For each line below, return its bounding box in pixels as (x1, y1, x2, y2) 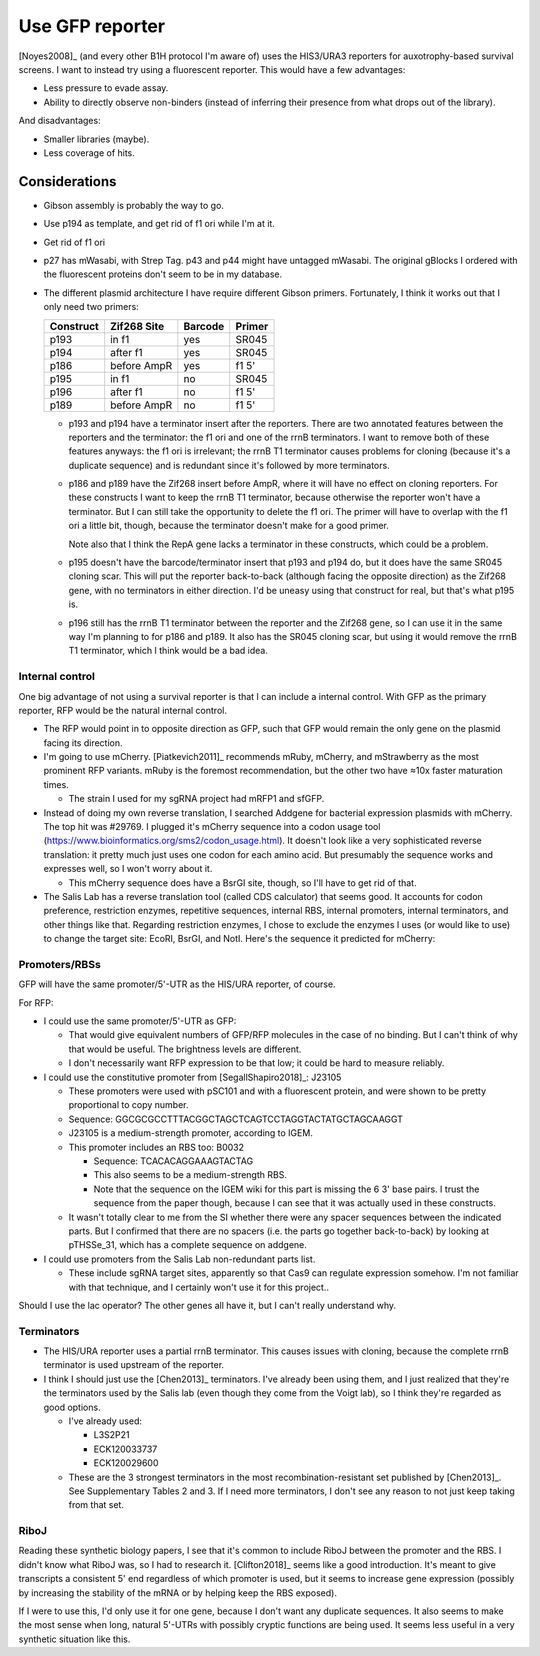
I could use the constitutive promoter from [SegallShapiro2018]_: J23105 (43, 1071, 342, 1083)
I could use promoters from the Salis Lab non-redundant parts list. (43, 1253, 316, 1265)
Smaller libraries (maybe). (43, 133, 150, 145)
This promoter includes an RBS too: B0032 (68, 1141, 245, 1153)
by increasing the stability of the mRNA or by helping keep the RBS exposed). (18, 1586, 337, 1599)
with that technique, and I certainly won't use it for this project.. (68, 1281, 330, 1293)
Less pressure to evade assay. (43, 82, 169, 94)
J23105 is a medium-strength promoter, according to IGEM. (68, 1127, 314, 1139)
